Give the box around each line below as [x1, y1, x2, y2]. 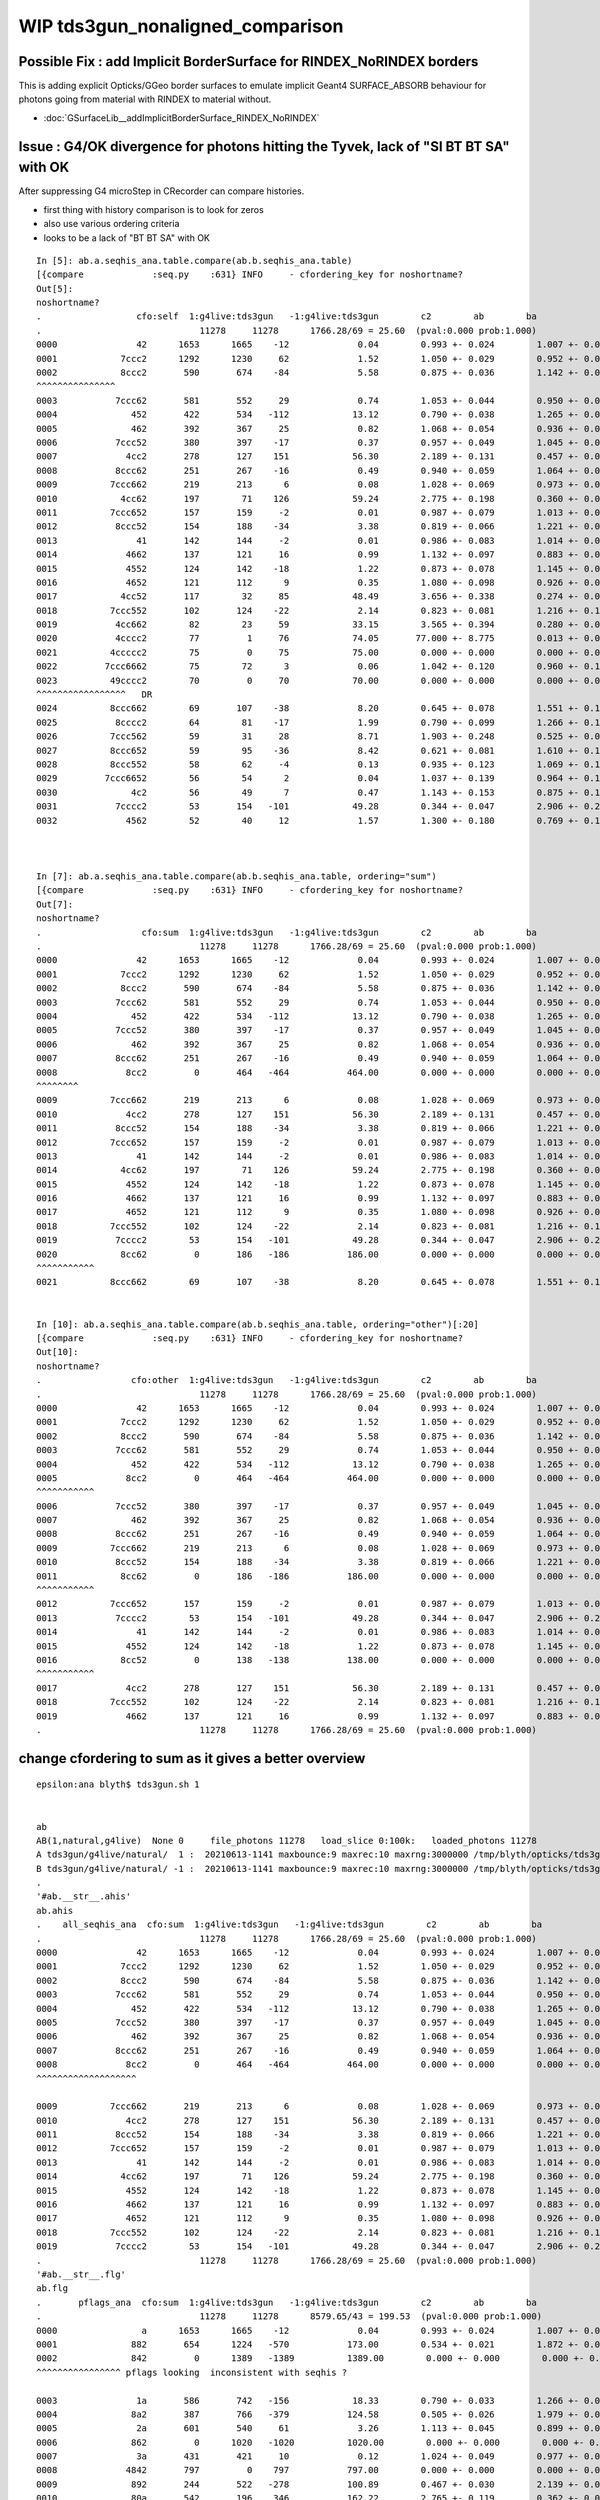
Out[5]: [36, 283, 74, 294]
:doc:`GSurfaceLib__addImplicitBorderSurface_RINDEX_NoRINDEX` [43, 111, 320, 124]
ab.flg [36, 2283, 69, 2294]
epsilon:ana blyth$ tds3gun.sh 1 [36, 1779, 200, 1790]
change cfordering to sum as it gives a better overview [18, 1750, 366, 1767]
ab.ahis [36, 1905, 74, 1916]
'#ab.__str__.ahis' [36, 1891, 132, 1902]
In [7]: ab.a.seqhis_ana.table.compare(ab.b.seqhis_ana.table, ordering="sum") [36, 871, 437, 882]
